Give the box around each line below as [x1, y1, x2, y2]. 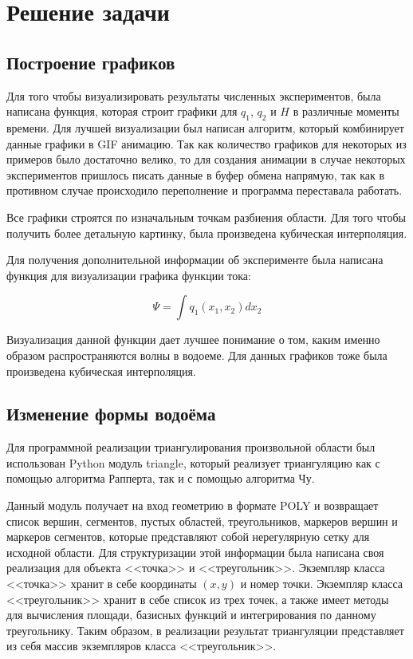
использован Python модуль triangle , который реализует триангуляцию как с [6, 454, 380, 471]
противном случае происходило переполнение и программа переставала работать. [6, 182, 403, 199]
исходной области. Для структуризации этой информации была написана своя [6, 543, 384, 560]
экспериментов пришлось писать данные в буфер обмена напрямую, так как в [6, 166, 385, 183]
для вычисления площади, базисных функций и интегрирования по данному [6, 606, 376, 623]
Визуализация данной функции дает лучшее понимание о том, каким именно [6, 331, 380, 348]
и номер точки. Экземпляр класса [240, 575, 403, 592]
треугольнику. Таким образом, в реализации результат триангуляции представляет [6, 622, 404, 638]
